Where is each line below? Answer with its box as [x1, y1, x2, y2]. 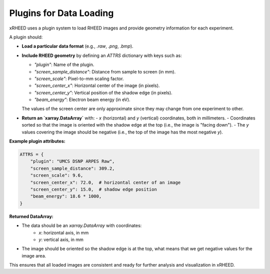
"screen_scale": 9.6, [30, 172, 83, 178]
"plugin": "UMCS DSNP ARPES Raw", [30, 158, 115, 164]
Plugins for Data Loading [9, 7, 114, 18]
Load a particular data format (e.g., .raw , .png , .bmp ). [21, 43, 133, 49]
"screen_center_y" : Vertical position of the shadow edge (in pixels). [34, 89, 172, 95]
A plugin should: [9, 34, 43, 40]
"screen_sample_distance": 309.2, [30, 165, 115, 171]
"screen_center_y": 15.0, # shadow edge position [30, 186, 157, 192]
